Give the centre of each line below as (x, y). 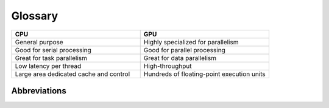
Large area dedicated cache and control (73, 74)
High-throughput (168, 66)
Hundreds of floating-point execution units (205, 74)
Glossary (35, 16)
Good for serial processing (53, 50)
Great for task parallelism (51, 58)
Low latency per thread (48, 66)
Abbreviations (39, 91)
